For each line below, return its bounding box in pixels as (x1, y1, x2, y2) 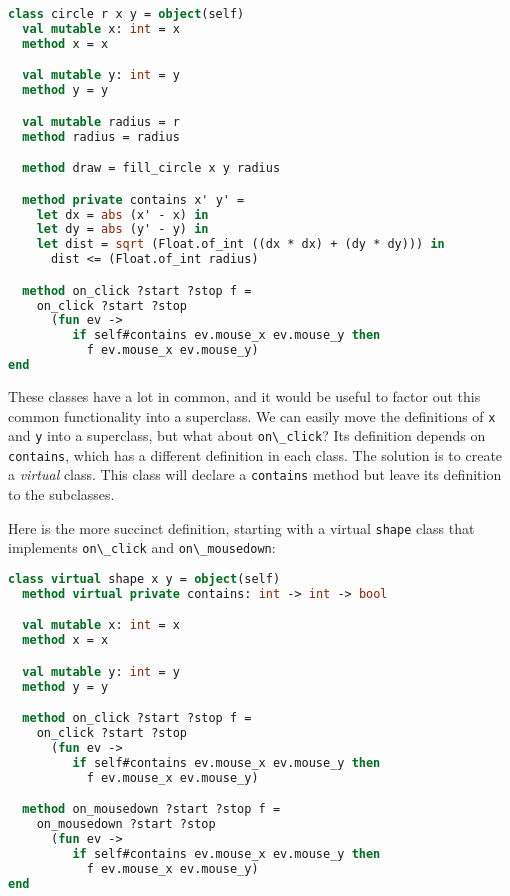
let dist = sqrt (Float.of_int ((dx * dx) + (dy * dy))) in (36, 237, 445, 252)
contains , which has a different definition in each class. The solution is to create (8, 444, 503, 465)
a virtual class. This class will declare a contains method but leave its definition (8, 464, 502, 485)
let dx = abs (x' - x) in (36, 207, 209, 222)
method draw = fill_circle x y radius (22, 161, 281, 176)
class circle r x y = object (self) (8, 7, 245, 21)
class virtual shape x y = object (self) (8, 572, 281, 587)
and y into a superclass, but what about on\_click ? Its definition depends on (8, 425, 486, 446)
